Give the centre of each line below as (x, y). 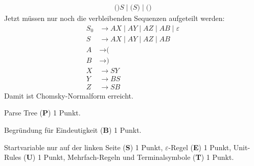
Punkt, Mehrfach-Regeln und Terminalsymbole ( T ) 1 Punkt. (139, 157)
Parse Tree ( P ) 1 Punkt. (42, 113)
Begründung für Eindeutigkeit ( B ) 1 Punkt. (73, 130)
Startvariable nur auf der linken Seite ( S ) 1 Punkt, (84, 147)
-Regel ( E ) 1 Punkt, (200, 147)
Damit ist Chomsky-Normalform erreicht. (69, 95)
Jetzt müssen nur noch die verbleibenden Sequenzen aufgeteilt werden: (114, 18)
